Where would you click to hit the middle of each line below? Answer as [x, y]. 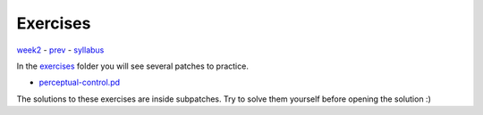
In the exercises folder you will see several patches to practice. [133, 66]
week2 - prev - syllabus [60, 50]
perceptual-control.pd [80, 82]
